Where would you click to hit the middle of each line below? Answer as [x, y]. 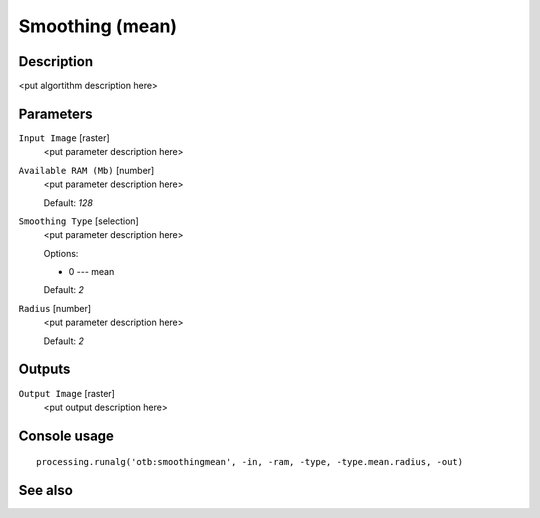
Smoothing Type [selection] [78, 221]
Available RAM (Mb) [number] [86, 170]
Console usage [66, 435]
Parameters [55, 113]
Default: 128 [68, 202]
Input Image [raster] [64, 137]
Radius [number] [55, 308]
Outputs [44, 369]
